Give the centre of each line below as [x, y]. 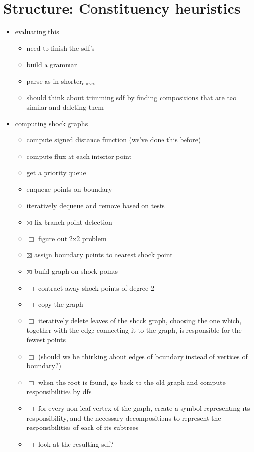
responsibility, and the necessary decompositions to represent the [124, 418]
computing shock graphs [51, 123]
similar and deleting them [65, 107]
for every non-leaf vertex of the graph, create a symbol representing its [144, 408]
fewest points [46, 339]
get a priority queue [56, 172]
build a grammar [52, 64]
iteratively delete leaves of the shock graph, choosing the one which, [140, 320]
